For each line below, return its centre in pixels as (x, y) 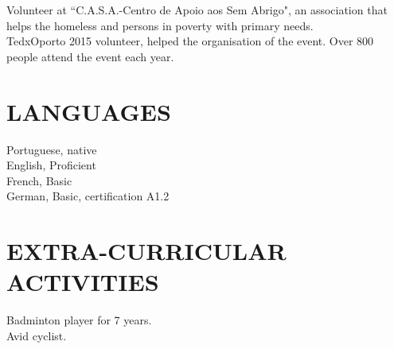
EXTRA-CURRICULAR (146, 251)
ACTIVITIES (83, 282)
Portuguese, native (52, 149)
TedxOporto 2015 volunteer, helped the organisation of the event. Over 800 (190, 41)
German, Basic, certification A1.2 (88, 196)
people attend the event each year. (90, 56)
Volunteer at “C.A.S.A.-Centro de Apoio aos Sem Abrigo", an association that (197, 10)
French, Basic (39, 180)
